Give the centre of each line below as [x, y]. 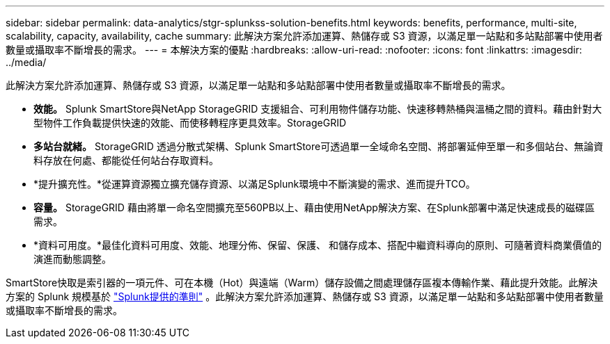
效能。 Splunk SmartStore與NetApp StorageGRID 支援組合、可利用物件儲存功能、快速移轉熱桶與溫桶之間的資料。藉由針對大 [318, 109]
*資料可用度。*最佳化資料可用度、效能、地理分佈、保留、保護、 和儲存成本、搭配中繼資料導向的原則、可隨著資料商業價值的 [318, 245]
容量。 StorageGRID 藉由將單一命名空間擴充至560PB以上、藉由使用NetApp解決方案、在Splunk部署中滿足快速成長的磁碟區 [314, 207]
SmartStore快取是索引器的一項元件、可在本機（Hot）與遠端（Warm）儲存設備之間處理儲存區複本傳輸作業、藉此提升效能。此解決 [302, 282]
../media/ [26, 62]
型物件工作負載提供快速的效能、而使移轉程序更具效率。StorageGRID [190, 123]
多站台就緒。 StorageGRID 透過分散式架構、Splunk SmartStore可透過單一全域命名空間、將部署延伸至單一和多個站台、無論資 [319, 146]
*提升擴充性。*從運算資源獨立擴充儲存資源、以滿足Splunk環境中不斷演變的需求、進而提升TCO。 [255, 184]
